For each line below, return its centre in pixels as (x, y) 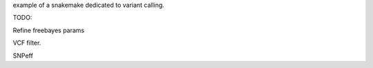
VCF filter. (27, 43)
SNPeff (23, 56)
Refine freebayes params (49, 30)
